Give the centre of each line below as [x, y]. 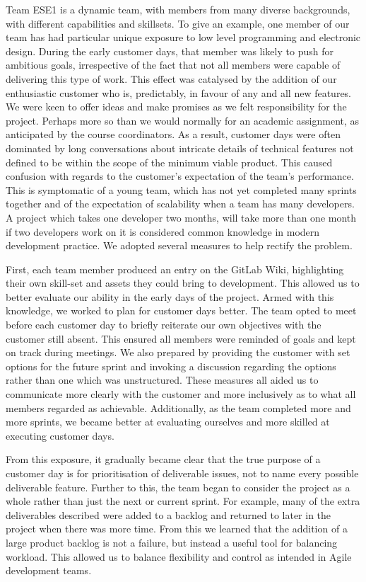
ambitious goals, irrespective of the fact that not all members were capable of [173, 65]
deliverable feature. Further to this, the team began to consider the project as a [178, 487]
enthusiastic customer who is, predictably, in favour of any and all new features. [179, 92]
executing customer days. [60, 435]
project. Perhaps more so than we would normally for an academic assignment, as [183, 120]
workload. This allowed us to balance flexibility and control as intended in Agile [179, 556]
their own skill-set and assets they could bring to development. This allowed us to [183, 283]
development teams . [49, 570]
